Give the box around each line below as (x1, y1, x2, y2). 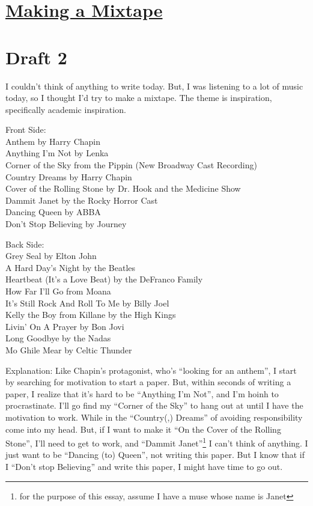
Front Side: (5, 123, 46, 136)
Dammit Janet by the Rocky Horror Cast (5, 194, 158, 206)
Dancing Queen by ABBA (5, 206, 101, 218)
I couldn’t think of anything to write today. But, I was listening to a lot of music (5, 79, 303, 92)
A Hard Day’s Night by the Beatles (5, 261, 136, 273)
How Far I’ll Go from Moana (5, 285, 111, 297)
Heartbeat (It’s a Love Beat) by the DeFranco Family (5, 273, 203, 285)
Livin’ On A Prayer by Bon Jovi (5, 320, 124, 332)
